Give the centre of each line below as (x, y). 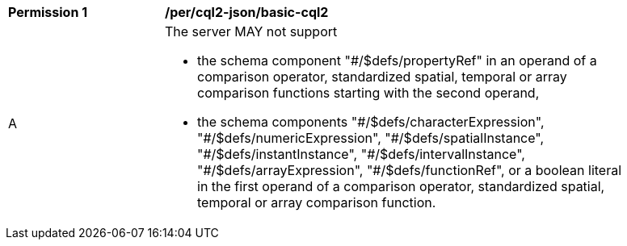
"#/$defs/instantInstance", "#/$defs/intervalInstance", (361, 154)
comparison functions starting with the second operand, (368, 93)
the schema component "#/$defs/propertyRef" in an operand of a (397, 60)
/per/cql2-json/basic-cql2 (247, 12)
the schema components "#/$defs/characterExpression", (371, 122)
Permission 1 (48, 12)
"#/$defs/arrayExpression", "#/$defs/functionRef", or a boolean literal (410, 170)
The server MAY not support (251, 31)
